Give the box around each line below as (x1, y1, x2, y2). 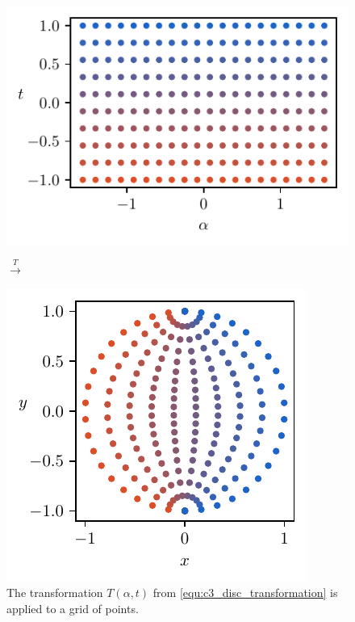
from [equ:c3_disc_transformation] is (152, 584, 338, 601)
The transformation (6, 584, 103, 601)
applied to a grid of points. (6, 599, 139, 616)
